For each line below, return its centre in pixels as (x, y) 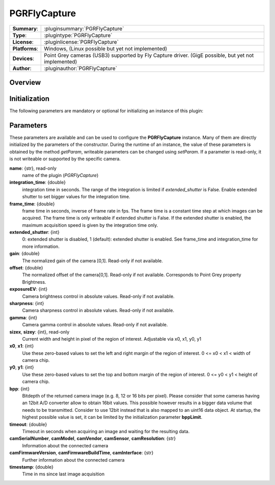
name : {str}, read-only (33, 168)
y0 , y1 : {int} (22, 367)
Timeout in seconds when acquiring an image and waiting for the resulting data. (106, 431)
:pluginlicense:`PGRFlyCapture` (81, 42)
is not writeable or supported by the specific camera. (65, 159)
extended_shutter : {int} (34, 232)
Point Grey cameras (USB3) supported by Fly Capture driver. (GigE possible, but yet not (149, 55)
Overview (25, 82)
